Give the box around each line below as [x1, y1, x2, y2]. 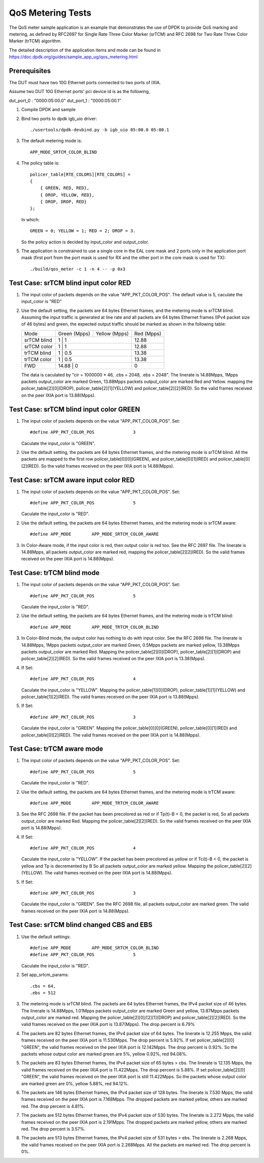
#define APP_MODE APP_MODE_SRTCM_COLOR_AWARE [30, 531, 159, 537]
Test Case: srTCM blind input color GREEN [9, 405, 140, 413]
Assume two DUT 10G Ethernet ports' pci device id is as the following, [9, 89, 150, 95]
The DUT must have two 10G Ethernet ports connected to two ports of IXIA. [9, 80, 161, 86]
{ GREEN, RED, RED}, [40, 185, 89, 191]
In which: [21, 216, 40, 222]
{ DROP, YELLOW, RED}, [40, 192, 95, 198]
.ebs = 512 [30, 990, 56, 996]
